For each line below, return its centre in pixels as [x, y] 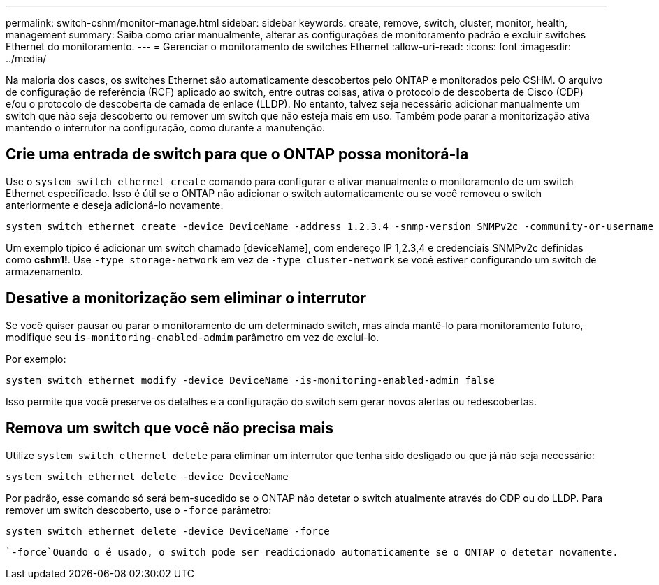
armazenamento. [44, 271]
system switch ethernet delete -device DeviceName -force [168, 531]
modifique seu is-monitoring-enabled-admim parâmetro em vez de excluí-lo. [193, 337]
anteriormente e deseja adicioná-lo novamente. [115, 205]
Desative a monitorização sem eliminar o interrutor [186, 298]
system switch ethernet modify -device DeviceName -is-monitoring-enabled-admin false [250, 380]
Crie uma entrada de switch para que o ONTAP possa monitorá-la [237, 154]
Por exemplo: [36, 359]
